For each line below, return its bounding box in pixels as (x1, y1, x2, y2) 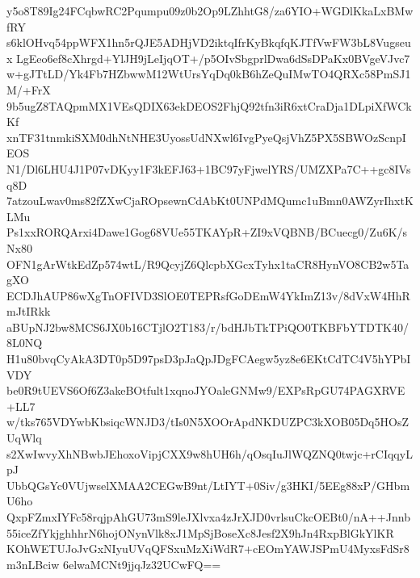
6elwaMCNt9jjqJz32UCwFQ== (62, 555, 221, 572)
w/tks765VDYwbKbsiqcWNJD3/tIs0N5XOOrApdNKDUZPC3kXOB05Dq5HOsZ (6, 413, 409, 430)
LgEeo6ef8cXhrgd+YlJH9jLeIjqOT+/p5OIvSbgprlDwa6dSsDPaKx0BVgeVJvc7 (16, 49, 410, 66)
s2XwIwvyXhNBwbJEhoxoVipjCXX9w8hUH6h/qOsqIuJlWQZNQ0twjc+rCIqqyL (6, 445, 413, 462)
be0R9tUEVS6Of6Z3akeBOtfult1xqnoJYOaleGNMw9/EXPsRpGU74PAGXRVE (6, 382, 405, 399)
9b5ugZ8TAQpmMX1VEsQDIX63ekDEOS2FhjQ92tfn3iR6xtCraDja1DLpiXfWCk (6, 97, 412, 114)
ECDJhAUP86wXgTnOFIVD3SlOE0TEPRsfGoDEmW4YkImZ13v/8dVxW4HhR (6, 287, 410, 304)
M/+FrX (6, 81, 51, 98)
